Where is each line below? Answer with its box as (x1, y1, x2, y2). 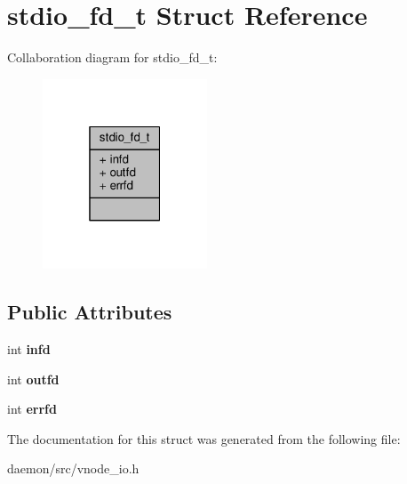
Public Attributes (7, 298, 172, 326)
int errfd (7, 399, 57, 418)
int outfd (7, 369, 60, 388)
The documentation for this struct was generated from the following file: (7, 429, 401, 448)
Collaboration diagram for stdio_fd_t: (7, 48, 218, 67)
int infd (7, 339, 51, 358)
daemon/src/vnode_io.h (7, 459, 140, 478)
